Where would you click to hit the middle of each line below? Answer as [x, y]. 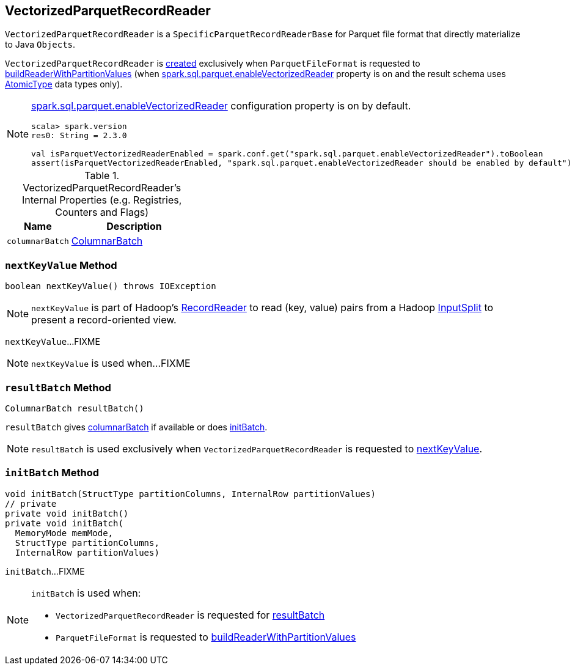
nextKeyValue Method [61, 265]
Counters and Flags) [102, 212]
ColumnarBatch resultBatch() [75, 408]
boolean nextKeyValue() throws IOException [111, 286]
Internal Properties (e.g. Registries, [102, 200]
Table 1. [102, 176]
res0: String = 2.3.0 [79, 136]
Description [134, 226]
